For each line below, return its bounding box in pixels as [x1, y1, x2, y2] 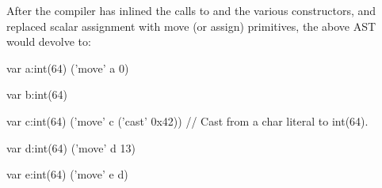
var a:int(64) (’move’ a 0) [6, 59, 129, 76]
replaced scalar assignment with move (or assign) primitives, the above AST [6, 17, 376, 34]
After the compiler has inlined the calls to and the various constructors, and [6, 2, 376, 18]
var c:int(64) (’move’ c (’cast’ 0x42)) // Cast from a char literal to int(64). [6, 112, 369, 129]
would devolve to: [6, 33, 91, 50]
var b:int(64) [6, 86, 68, 103]
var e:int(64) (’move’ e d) [6, 166, 128, 182]
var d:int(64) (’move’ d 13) [6, 139, 136, 156]
